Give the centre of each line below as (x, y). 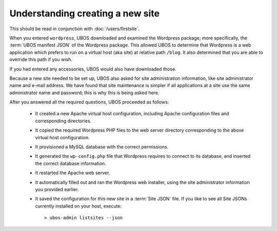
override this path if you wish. (41, 59)
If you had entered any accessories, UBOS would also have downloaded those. (93, 69)
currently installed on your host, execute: (78, 206)
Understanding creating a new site (85, 13)
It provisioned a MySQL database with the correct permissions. (102, 147)
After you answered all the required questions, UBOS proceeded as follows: (89, 102)
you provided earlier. (57, 189)
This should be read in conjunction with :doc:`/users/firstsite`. (74, 29)
